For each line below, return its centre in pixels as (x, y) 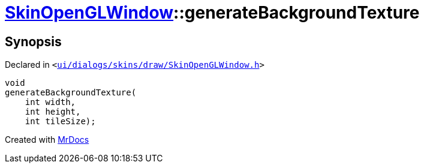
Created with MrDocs (47, 140)
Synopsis (33, 41)
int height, (53, 112)
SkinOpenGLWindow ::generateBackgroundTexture (212, 13)
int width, (50, 102)
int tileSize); (60, 121)
